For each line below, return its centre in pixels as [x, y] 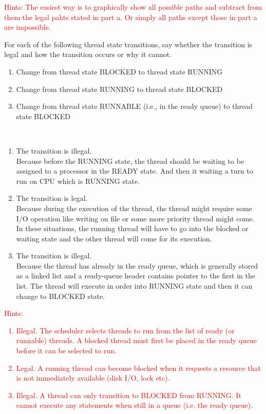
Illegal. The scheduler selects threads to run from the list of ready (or [125, 330]
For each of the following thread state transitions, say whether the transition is [128, 44]
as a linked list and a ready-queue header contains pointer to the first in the [136, 276]
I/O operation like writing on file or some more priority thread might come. [135, 218]
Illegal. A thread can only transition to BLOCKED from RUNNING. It [129, 395]
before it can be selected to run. [66, 351]
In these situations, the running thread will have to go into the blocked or [132, 228]
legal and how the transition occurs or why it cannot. [88, 54]
